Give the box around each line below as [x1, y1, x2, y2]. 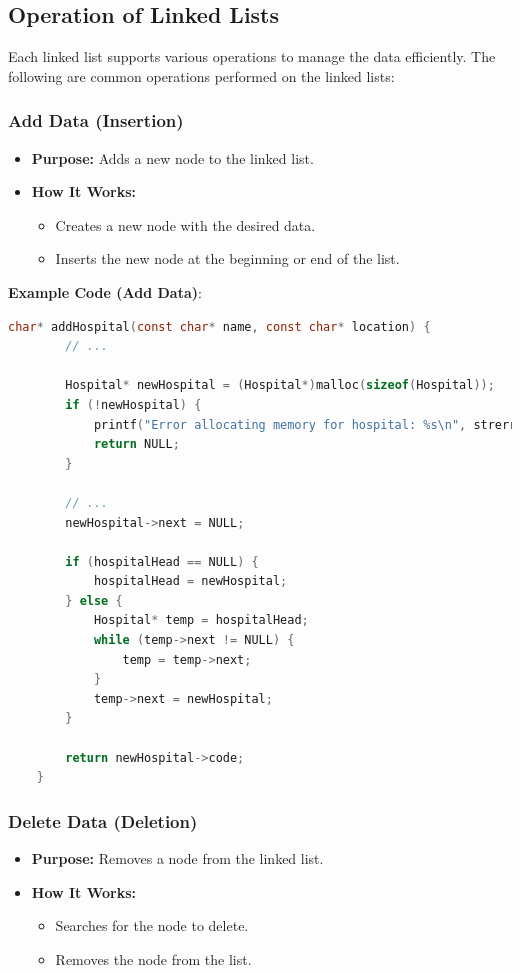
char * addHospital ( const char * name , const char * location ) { [8, 319, 431, 334]
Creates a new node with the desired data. [55, 214, 316, 235]
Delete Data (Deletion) [8, 808, 198, 833]
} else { [65, 593, 123, 608]
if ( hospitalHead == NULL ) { [65, 554, 259, 569]
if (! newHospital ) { [65, 397, 202, 412]
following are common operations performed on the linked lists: [8, 65, 395, 86]
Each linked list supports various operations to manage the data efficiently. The [8, 46, 496, 67]
